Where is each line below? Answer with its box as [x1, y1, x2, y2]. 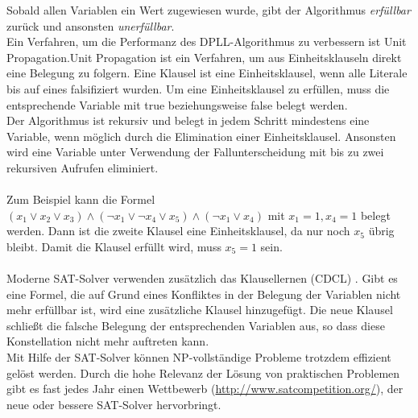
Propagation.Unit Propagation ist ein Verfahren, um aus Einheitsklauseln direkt [6, 48, 402, 65]
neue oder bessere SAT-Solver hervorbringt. [6, 395, 221, 412]
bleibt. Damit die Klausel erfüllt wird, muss [6, 238, 221, 255]
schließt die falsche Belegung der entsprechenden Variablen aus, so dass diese [6, 317, 385, 333]
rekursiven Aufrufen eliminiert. [6, 159, 159, 176]
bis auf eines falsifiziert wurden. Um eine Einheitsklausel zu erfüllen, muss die [6, 80, 390, 97]
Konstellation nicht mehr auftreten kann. [6, 333, 209, 350]
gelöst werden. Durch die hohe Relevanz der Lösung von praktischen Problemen [6, 364, 400, 381]
